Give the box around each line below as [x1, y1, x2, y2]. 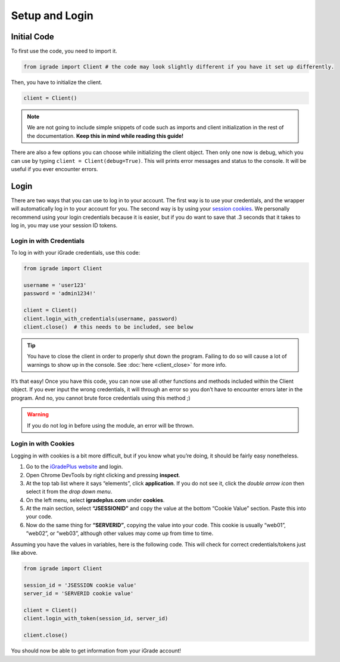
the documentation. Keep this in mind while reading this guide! [27, 132, 184, 140]
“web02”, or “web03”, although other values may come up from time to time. [26, 530, 214, 537]
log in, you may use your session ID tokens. [11, 222, 118, 229]
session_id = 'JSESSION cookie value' [23, 581, 137, 589]
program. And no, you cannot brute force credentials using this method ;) [11, 394, 191, 401]
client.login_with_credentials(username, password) [23, 315, 178, 322]
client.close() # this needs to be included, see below [23, 323, 194, 330]
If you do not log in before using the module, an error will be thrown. [27, 422, 195, 429]
